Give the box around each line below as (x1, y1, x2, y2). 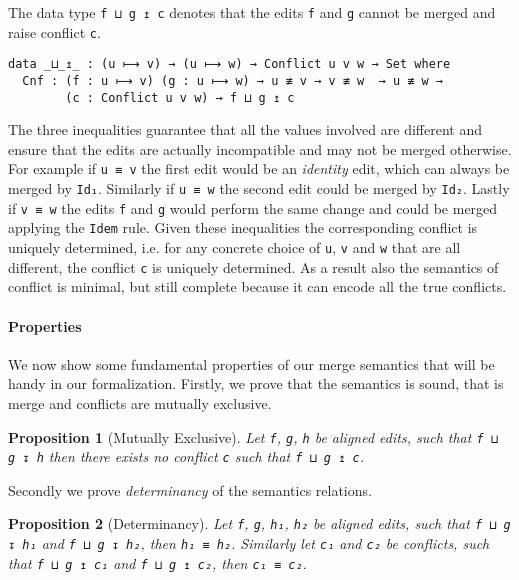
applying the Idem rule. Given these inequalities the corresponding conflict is (8, 217, 478, 238)
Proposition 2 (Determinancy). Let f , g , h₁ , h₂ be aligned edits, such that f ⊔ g (8, 513, 511, 534)
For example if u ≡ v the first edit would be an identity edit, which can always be (8, 158, 510, 179)
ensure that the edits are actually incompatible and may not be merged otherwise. (8, 138, 512, 159)
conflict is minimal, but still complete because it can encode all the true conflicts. (8, 276, 507, 297)
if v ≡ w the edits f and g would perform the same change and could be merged (8, 197, 498, 218)
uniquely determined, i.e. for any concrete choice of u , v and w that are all (8, 237, 461, 258)
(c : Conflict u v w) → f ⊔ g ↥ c (65, 90, 295, 105)
